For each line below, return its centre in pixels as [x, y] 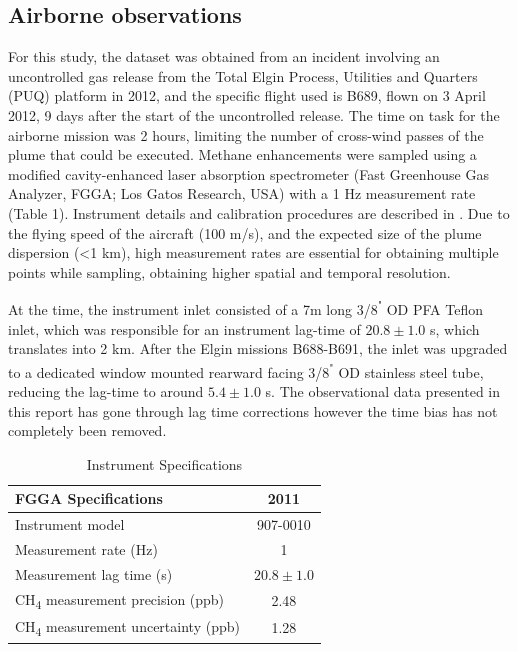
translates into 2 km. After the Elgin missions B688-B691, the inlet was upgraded [258, 348]
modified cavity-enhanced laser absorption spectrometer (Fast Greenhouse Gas [248, 173]
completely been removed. [87, 430]
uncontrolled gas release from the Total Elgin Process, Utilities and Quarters [243, 75]
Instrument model [70, 524]
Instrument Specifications [164, 463]
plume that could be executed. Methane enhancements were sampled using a [242, 154]
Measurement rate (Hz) [86, 549]
